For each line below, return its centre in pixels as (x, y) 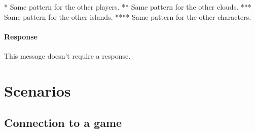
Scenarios (38, 90)
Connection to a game (63, 123)
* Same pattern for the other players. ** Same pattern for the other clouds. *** (128, 7)
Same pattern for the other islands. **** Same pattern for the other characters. (128, 16)
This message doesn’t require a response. (67, 55)
